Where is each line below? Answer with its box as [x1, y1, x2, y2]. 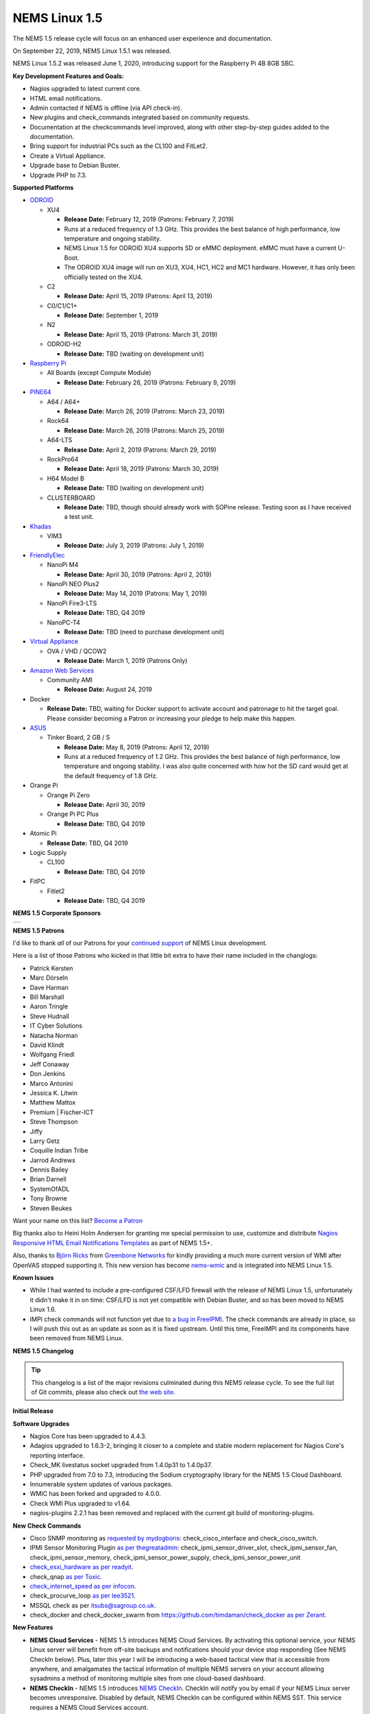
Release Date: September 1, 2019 [64, 311, 159, 319]
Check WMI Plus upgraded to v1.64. [29, 1499, 132, 1508]
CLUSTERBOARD [47, 494, 96, 502]
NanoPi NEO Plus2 [47, 580, 99, 588]
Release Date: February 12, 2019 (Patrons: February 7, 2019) [64, 215, 234, 224]
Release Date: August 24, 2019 [64, 686, 152, 694]
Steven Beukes [29, 1204, 72, 1212]
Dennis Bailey [29, 1166, 69, 1174]
